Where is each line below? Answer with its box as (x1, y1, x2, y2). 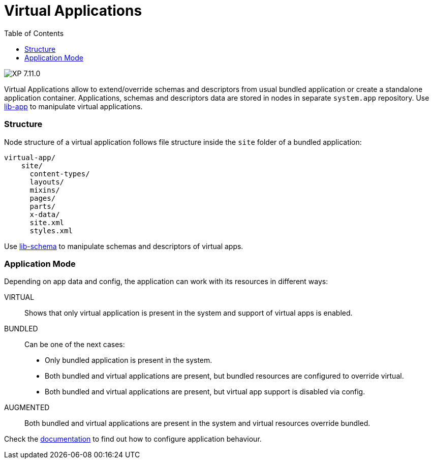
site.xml (29, 218, 65, 227)
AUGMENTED (4, 403, 50, 412)
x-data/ (29, 210, 60, 219)
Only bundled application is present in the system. (45, 356, 212, 365)
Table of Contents (4, 28, 64, 38)
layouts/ (29, 177, 65, 186)
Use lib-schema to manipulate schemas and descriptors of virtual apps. (4, 241, 243, 251)
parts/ (29, 202, 56, 210)
